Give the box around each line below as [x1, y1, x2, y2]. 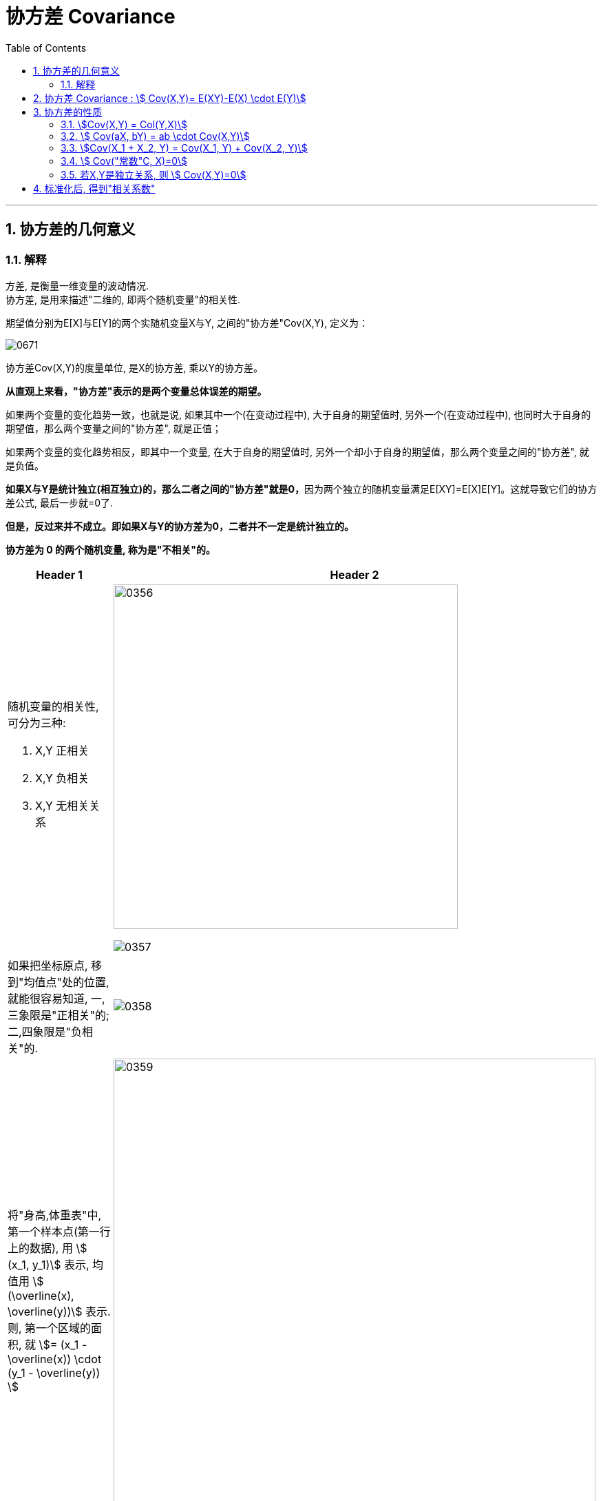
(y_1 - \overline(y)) [8, 1365, 100, 1380]
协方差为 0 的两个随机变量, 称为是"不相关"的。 [6, 543, 216, 555]
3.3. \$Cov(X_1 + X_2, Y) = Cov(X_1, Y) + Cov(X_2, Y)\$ [61, 141, 308, 154]
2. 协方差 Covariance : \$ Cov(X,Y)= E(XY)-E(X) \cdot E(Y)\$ [33, 92, 306, 104]
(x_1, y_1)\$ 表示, [8, 1257, 89, 1272]
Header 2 [330, 567, 379, 582]
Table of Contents [6, 41, 87, 54]
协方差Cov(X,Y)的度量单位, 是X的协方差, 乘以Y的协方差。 [6, 361, 264, 374]
